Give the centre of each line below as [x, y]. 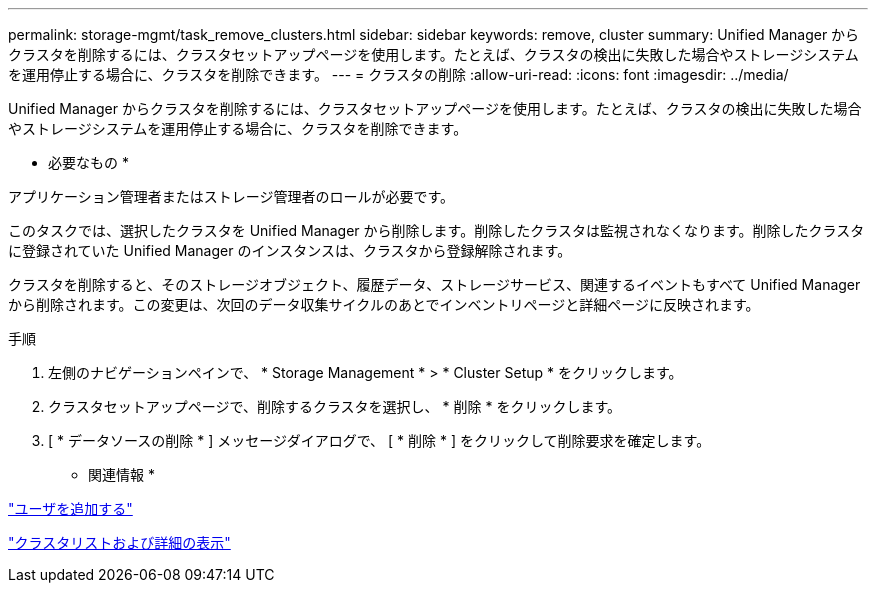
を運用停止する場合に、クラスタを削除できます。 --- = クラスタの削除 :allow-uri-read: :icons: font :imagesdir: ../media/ [398, 74]
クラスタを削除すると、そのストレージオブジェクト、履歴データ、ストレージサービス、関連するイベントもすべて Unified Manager [434, 284]
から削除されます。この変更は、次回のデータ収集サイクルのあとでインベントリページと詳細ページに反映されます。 [384, 304]
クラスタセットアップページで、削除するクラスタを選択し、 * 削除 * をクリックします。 [334, 406]
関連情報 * [121, 474]
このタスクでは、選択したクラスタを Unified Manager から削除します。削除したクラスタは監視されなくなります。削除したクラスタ [436, 230]
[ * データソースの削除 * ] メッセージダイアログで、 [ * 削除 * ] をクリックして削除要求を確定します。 [379, 440]
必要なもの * [88, 162]
